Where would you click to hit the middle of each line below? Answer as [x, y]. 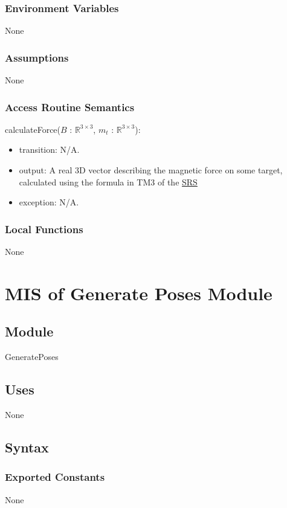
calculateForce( [33, 129]
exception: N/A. [49, 202]
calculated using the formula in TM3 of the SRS [108, 182]
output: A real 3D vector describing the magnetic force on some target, [151, 170]
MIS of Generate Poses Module [139, 293]
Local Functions [44, 229]
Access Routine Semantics [70, 107]
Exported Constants [55, 477]
